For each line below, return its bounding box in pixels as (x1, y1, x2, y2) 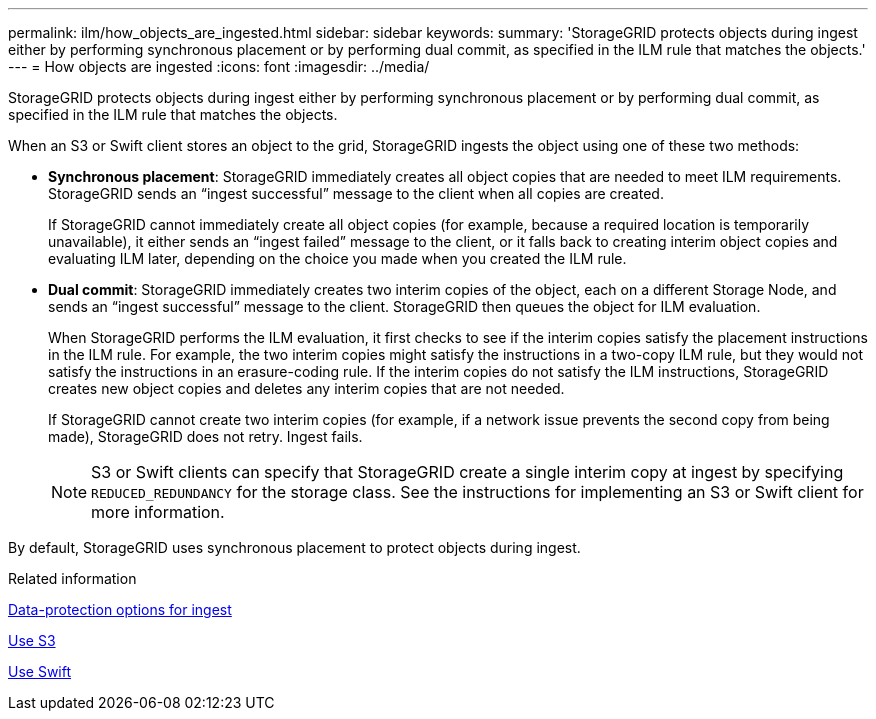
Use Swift (8, 663, 72, 680)
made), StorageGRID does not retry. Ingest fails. (48, 428, 363, 445)
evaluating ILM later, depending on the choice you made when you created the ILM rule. (48, 250, 627, 267)
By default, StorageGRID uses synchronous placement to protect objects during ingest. (8, 539, 581, 556)
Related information (8, 570, 137, 587)
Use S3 (8, 632, 56, 649)
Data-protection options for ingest (8, 601, 232, 618)
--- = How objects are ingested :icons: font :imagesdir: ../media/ (8, 58, 430, 75)
